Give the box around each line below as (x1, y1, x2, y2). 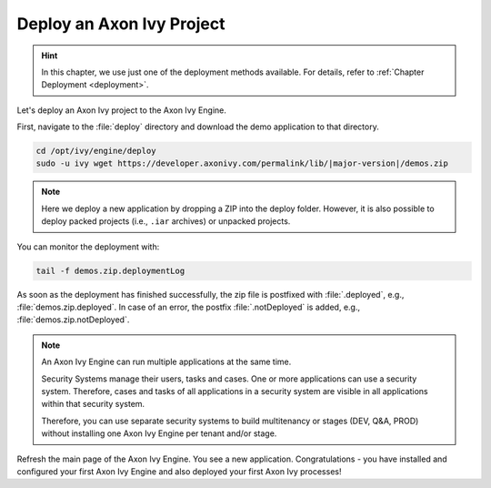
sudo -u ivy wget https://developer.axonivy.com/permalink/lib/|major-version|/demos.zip (35, 158, 449, 168)
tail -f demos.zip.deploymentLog (35, 265, 185, 276)
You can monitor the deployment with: (16, 241, 160, 252)
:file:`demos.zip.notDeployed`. (16, 314, 130, 325)
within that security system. (41, 399, 145, 410)
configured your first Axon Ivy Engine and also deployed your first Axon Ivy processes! (16, 465, 342, 477)
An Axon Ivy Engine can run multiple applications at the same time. (41, 356, 292, 368)
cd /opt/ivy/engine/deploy (35, 146, 156, 157)
